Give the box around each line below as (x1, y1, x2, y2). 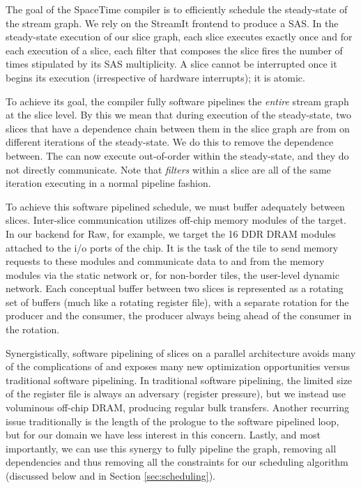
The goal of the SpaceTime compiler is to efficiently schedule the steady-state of (6, 2, 348, 16)
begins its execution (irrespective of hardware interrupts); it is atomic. (6, 70, 305, 84)
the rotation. (6, 322, 60, 337)
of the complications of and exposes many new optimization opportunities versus (6, 359, 351, 374)
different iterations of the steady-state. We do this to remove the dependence (6, 135, 334, 149)
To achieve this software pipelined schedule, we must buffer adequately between (6, 199, 345, 213)
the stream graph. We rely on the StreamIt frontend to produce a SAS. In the (6, 15, 339, 30)
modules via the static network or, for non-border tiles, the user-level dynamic (6, 267, 339, 282)
